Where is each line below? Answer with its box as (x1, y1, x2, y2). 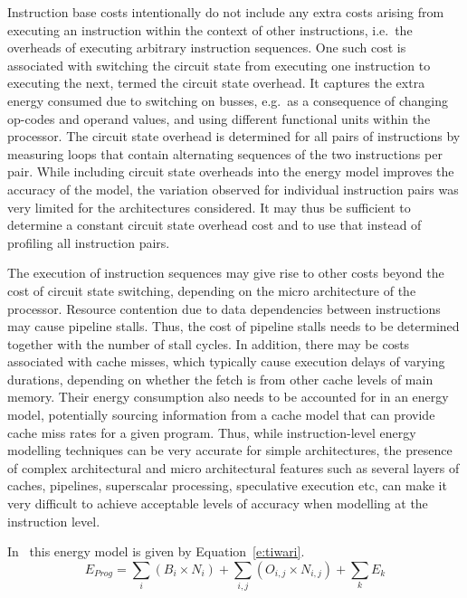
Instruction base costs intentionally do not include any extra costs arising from (7, 3, 444, 21)
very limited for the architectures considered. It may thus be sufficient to (7, 197, 411, 216)
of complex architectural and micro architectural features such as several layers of (7, 458, 460, 477)
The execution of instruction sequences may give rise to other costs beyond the (7, 263, 444, 282)
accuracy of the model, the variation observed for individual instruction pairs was (7, 179, 459, 198)
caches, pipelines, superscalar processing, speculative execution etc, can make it (7, 476, 447, 495)
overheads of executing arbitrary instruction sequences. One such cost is (7, 38, 406, 57)
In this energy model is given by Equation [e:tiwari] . (7, 542, 305, 561)
